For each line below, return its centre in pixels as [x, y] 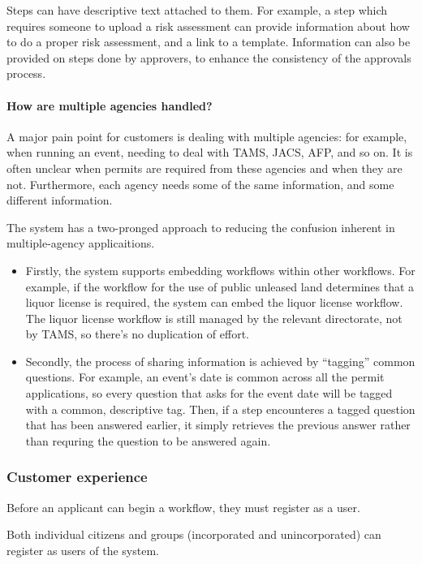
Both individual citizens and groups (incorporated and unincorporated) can [194, 534]
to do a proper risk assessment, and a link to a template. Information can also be [209, 42]
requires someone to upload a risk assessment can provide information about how [208, 26]
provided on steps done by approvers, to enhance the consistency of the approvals [209, 57]
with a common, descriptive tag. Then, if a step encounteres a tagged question [220, 409]
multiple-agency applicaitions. [81, 243]
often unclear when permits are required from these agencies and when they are [205, 168]
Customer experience [77, 477]
